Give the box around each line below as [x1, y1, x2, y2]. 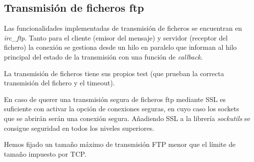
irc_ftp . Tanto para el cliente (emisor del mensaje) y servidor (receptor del [4, 32, 228, 42]
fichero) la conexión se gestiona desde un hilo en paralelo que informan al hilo [4, 42, 237, 52]
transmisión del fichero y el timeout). [4, 78, 115, 88]
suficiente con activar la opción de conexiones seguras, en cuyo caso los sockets [4, 103, 239, 114]
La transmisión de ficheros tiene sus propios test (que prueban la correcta [4, 68, 224, 78]
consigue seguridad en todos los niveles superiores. [4, 122, 155, 133]
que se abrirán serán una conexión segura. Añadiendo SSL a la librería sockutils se [4, 113, 251, 123]
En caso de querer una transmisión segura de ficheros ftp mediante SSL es [4, 94, 226, 104]
